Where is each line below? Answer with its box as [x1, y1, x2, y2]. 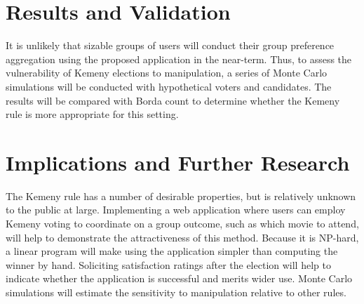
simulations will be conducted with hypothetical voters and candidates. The [6, 79, 332, 93]
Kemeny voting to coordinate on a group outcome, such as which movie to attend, [6, 216, 359, 230]
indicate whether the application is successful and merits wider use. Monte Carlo [6, 271, 353, 286]
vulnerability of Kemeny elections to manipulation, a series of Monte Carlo [6, 65, 328, 80]
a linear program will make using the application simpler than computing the [6, 244, 338, 258]
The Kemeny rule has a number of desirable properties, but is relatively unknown [6, 188, 356, 203]
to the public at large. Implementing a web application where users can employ [6, 202, 346, 217]
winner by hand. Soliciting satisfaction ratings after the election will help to [6, 257, 331, 272]
